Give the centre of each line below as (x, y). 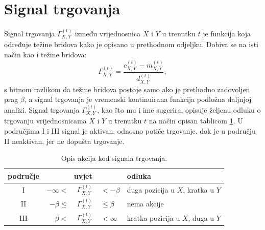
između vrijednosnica (108, 33)
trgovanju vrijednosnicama (45, 121)
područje (23, 175)
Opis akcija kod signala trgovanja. (114, 158)
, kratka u (198, 189)
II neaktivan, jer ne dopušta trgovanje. (64, 141)
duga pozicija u (151, 189)
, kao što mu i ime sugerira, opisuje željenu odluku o (179, 109)
